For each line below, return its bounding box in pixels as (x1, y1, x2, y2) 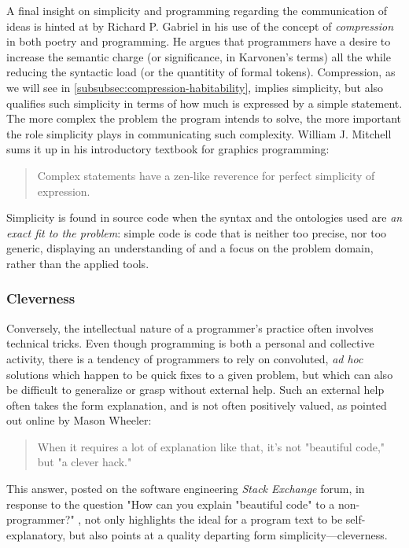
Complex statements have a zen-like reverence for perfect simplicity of (37, 167, 375, 183)
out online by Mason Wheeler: (6, 412, 152, 428)
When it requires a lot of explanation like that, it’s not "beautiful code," (37, 438, 385, 454)
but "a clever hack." (37, 454, 132, 470)
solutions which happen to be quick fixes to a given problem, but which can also (6, 366, 393, 382)
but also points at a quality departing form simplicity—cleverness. (68, 526, 388, 542)
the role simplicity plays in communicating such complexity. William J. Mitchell (6, 125, 392, 142)
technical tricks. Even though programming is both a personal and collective (6, 335, 374, 351)
